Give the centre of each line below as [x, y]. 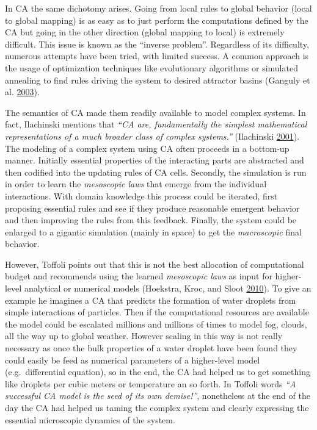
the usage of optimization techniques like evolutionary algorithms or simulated [151, 67]
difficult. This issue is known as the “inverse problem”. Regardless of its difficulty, [157, 44]
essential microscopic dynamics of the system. [90, 419]
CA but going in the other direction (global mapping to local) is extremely [145, 32]
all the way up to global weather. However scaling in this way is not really [144, 336]
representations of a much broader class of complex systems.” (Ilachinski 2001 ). [152, 136]
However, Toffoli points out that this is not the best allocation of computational [155, 264]
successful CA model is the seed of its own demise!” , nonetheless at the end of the [158, 396]
